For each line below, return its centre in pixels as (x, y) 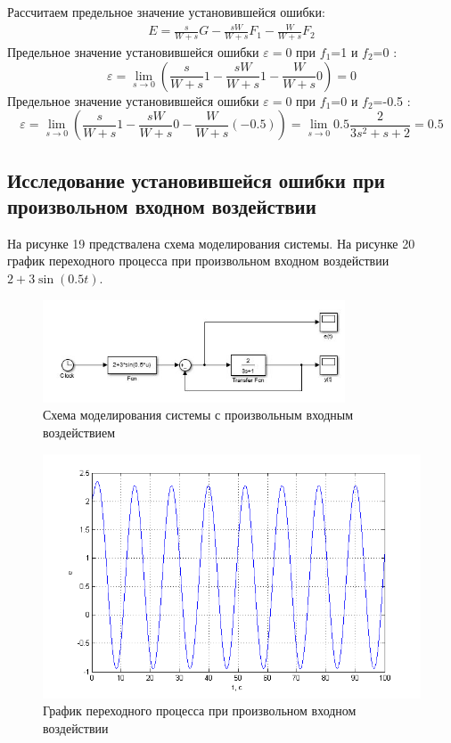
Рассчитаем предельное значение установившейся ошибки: (166, 12)
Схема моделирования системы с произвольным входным (198, 415)
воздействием (79, 432)
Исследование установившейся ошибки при (196, 180)
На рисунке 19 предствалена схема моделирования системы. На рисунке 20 (211, 243)
